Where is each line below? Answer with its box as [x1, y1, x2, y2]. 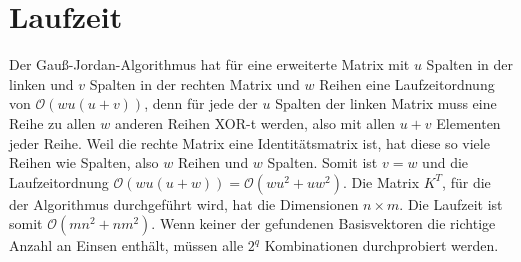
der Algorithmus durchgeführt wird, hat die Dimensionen [9, 193, 359, 214]
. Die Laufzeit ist [399, 193, 503, 214]
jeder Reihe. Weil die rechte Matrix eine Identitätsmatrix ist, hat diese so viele [9, 132, 490, 153]
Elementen [436, 112, 501, 133]
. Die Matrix [342, 171, 420, 192]
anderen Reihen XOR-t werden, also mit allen [114, 112, 396, 133]
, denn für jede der [144, 93, 258, 114]
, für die [442, 171, 491, 192]
